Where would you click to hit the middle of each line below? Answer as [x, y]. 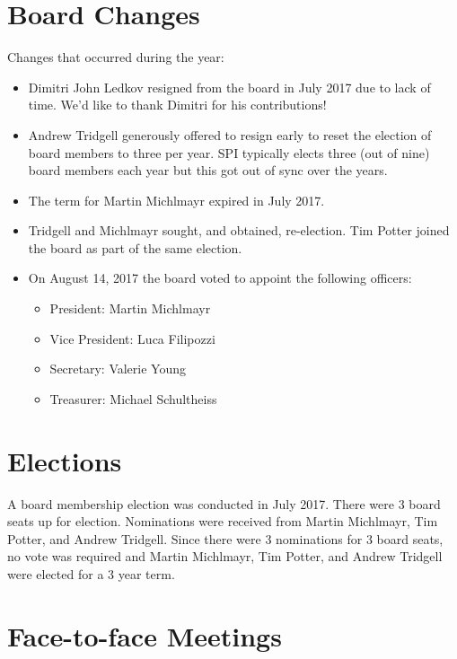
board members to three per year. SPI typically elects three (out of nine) [229, 152]
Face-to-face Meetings [145, 635]
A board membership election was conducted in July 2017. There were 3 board [224, 503]
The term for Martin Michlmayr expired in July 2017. [176, 200]
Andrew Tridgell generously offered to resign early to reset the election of [230, 134]
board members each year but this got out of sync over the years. [208, 170]
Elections [65, 460]
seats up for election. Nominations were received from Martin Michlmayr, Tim [223, 521]
